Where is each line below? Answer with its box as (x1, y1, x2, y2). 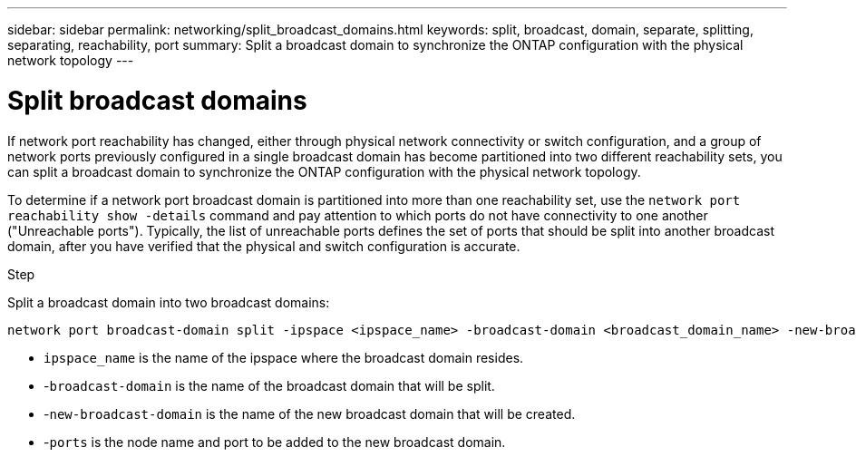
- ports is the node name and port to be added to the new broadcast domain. (44, 433, 506, 450)
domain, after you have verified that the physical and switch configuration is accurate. (7, 238, 520, 254)
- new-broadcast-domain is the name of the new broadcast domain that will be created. (44, 405, 576, 422)
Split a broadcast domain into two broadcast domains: (7, 294, 330, 310)
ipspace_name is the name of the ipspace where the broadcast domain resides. (44, 349, 524, 365)
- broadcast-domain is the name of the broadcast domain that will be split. (44, 377, 495, 394)
